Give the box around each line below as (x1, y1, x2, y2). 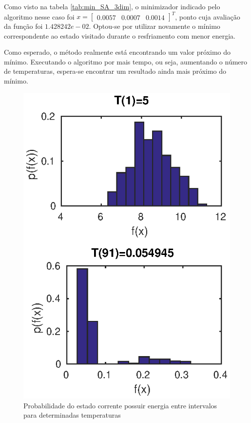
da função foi (4, 21, 43, 31)
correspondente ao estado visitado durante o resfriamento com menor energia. (4, 30, 236, 41)
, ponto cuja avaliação (175, 11, 240, 21)
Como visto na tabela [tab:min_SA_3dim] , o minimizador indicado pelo (4, 1, 220, 11)
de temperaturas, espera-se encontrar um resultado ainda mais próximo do (4, 66, 227, 76)
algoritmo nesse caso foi (4, 11, 75, 21)
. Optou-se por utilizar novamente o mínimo (89, 21, 220, 31)
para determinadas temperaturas (23, 410, 121, 420)
